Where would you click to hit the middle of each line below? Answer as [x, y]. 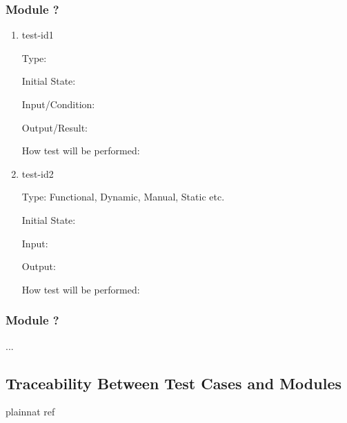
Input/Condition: [58, 104]
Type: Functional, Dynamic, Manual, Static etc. [123, 197]
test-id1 [38, 35]
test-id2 [38, 173]
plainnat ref [30, 412]
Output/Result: [54, 127]
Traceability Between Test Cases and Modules [173, 383]
